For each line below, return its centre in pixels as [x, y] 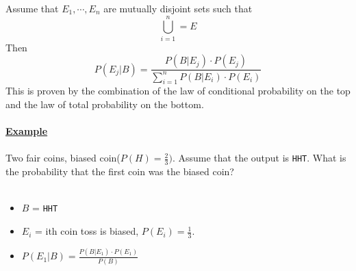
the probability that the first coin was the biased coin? [120, 171]
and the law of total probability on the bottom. [105, 104]
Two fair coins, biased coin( [63, 158]
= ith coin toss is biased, [87, 231]
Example [27, 131]
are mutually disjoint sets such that [178, 8]
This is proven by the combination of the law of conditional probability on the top [178, 91]
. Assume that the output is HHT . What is [259, 158]
